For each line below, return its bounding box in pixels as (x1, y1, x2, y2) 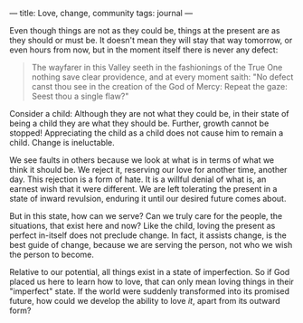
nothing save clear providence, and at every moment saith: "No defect (31, 71, 294, 82)
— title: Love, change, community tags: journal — (9, 8, 193, 18)
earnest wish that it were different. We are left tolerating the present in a (9, 184, 278, 194)
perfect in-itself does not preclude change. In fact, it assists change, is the (9, 230, 287, 241)
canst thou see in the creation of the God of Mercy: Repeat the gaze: (31, 81, 288, 91)
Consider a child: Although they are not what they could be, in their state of (9, 109, 289, 119)
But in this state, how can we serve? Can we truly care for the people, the (9, 211, 283, 221)
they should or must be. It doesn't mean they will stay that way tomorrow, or (9, 35, 293, 45)
